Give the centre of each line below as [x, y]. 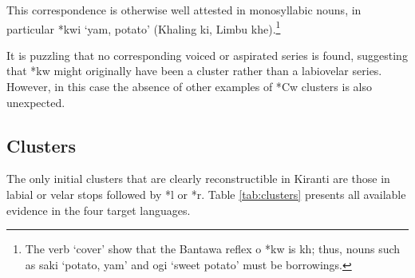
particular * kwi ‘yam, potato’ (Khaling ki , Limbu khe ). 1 [144, 27]
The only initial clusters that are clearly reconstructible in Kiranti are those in [198, 179]
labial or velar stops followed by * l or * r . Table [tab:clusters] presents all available [206, 195]
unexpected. [36, 102]
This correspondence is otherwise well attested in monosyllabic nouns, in [184, 10]
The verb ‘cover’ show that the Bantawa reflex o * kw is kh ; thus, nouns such [213, 249]
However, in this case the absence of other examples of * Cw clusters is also [189, 87]
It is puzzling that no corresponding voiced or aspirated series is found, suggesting [207, 55]
